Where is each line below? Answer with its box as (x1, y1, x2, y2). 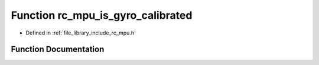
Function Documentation (11, 45, 105, 54)
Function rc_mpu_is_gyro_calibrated (11, 9, 193, 22)
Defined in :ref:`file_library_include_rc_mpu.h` (25, 29, 136, 36)
